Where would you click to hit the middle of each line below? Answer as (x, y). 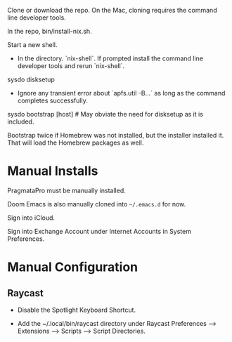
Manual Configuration (73, 267)
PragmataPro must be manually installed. (67, 190)
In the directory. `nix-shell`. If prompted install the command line (110, 58)
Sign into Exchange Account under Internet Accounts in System (99, 231)
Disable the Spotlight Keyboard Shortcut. (76, 310)
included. (21, 121)
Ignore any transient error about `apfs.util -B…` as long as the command (121, 93)
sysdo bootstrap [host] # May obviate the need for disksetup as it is (105, 114)
